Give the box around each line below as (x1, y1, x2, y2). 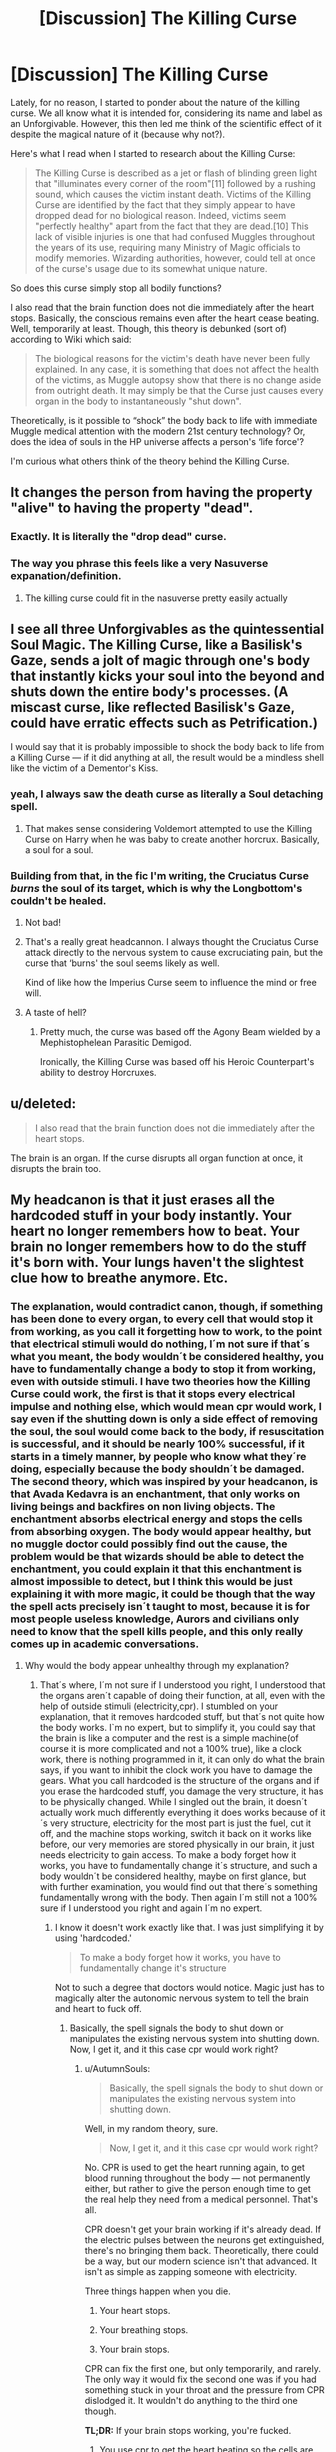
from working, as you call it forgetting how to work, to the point (10, 1325, 323, 1339)
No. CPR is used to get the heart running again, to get (84, 2162, 305, 2174)
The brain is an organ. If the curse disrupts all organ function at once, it (10, 1152, 303, 1164)
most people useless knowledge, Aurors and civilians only (10, 1612, 300, 1626)
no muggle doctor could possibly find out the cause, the (10, 1537, 288, 1551)
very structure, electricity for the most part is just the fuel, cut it (49, 1817, 312, 1829)
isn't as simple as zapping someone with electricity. (84, 2266, 298, 2278)
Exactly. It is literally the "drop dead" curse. (10, 530, 227, 544)
